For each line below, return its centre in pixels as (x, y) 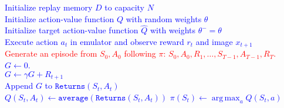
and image (214, 41)
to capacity (124, 7)
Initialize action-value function (60, 18)
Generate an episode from (51, 53)
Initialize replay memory (49, 7)
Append (19, 86)
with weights (173, 30)
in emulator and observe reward (127, 41)
